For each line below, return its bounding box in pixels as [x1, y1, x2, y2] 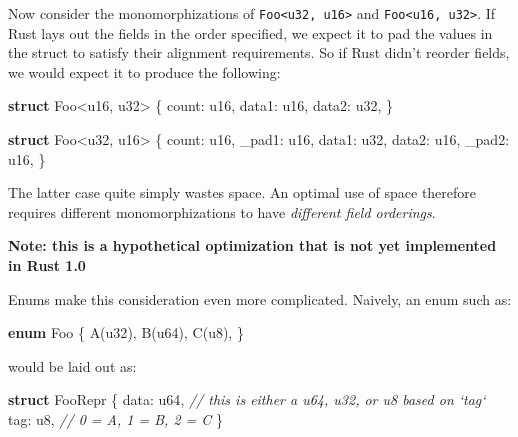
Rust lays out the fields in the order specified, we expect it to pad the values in [8, 22, 493, 43]
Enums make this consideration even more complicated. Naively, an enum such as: [8, 288, 512, 309]
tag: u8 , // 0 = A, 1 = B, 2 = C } [8, 408, 224, 429]
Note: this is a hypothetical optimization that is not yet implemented [8, 235, 497, 256]
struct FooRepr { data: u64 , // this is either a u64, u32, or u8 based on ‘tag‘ [8, 389, 486, 410]
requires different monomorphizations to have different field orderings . [8, 201, 436, 222]
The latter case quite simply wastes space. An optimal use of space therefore [8, 182, 477, 203]
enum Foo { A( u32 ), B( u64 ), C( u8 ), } [8, 322, 244, 343]
